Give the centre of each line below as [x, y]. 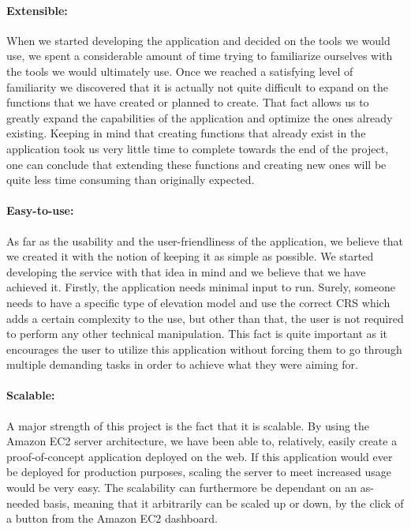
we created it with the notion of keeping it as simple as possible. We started [190, 256]
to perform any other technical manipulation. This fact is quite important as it [197, 334]
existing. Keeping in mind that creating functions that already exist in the [186, 133]
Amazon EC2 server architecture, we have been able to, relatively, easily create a [202, 441]
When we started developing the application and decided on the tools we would [198, 40]
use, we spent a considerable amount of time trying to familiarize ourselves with [200, 56]
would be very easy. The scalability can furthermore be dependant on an [182, 488]
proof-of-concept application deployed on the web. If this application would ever [200, 456]
